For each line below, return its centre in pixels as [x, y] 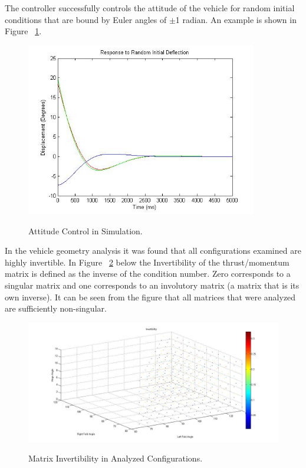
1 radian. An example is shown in [236, 19]
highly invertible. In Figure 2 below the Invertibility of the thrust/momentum [147, 262]
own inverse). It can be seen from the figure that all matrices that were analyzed [150, 297]
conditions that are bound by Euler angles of [86, 19]
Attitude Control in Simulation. [85, 230]
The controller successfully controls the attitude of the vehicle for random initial [150, 8]
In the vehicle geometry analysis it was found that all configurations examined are [153, 251]
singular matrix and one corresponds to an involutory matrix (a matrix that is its [152, 285]
